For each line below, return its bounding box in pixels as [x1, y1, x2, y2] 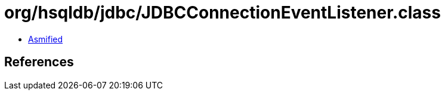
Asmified [28, 33, 63, 44]
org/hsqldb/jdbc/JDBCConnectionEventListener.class [4, 2, 441, 23]
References [4, 54, 74, 70]
